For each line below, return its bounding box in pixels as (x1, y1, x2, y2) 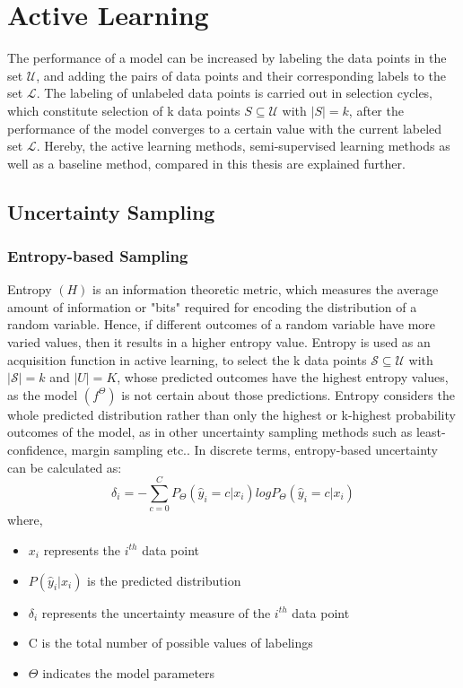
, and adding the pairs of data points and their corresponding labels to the (36, 65, 446, 84)
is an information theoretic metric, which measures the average (92, 280, 439, 299)
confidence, (7, 440, 67, 459)
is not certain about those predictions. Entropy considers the (121, 385, 455, 404)
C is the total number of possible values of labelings (28, 633, 313, 652)
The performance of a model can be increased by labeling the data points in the (7, 48, 447, 67)
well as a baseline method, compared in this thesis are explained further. (7, 153, 406, 172)
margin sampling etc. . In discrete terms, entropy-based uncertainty (71, 440, 439, 459)
